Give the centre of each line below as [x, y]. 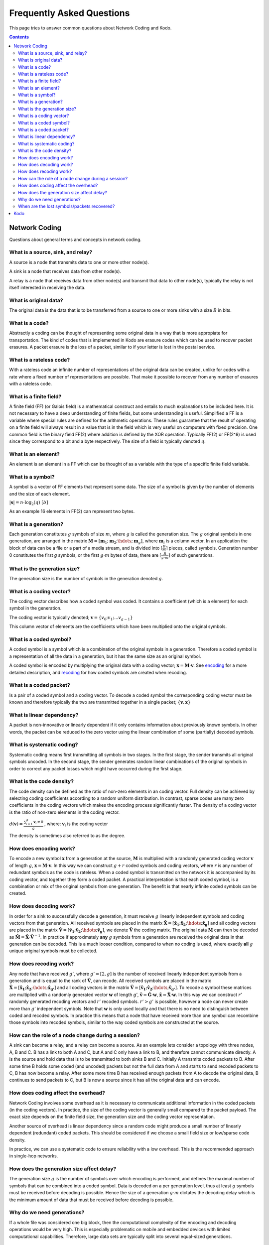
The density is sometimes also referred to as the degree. [67, 836]
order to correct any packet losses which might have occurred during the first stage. [96, 768]
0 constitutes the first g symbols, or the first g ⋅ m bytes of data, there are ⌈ [85, 555]
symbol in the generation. [35, 608]
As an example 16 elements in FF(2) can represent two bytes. [72, 511]
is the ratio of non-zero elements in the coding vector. [64, 812]
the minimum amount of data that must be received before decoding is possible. [91, 1200]
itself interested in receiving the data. [47, 287]
